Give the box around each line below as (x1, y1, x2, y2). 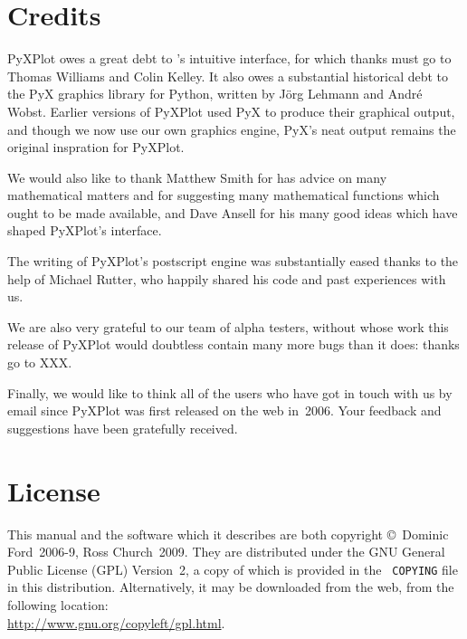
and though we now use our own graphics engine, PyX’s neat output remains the (7, 119, 456, 138)
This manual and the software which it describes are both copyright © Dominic (7, 524, 449, 543)
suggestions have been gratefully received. (7, 418, 238, 437)
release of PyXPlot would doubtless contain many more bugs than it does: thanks (7, 335, 460, 354)
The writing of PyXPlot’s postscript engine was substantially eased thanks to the (7, 252, 459, 271)
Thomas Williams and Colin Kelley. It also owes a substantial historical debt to (7, 66, 449, 85)
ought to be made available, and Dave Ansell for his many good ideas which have (7, 203, 458, 222)
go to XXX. (7, 353, 72, 372)
